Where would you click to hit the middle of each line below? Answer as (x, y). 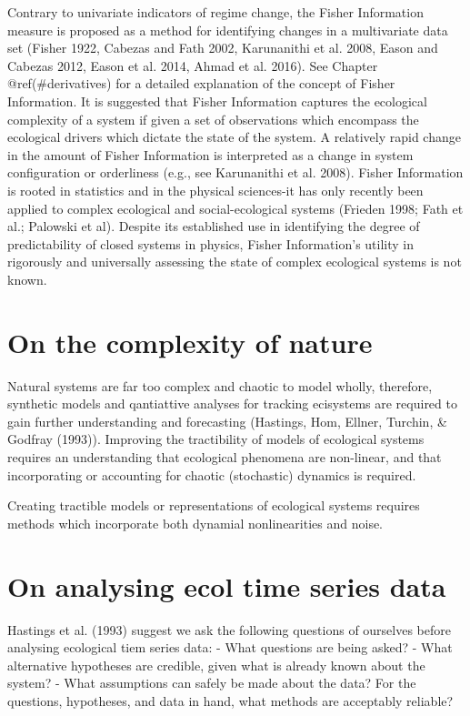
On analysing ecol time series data (227, 585)
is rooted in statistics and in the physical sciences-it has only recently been (215, 190)
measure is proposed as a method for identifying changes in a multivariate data (228, 30)
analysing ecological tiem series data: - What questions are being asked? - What (230, 647)
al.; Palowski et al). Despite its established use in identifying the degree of (214, 226)
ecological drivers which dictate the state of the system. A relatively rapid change (234, 137)
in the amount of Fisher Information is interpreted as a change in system (210, 154)
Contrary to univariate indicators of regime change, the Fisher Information (215, 12)
